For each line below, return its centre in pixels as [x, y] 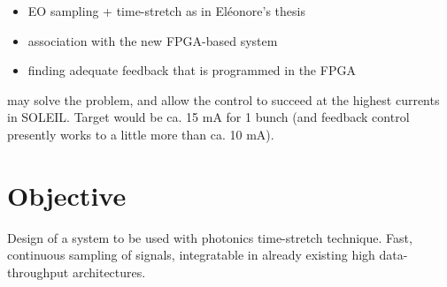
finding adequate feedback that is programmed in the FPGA [192, 70]
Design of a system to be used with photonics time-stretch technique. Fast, [210, 237]
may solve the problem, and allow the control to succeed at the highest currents [223, 99]
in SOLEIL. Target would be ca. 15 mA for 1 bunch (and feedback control [208, 117]
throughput [38, 272]
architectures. [109, 272]
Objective [67, 195]
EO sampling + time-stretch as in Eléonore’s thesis [166, 11]
